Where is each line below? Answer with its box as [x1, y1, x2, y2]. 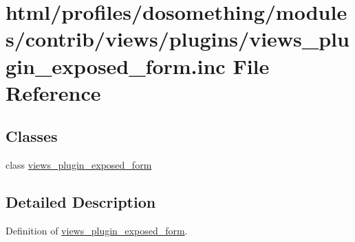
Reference [6, 78, 101, 106]
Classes [6, 125, 58, 147]
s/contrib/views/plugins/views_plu [6, 25, 349, 53]
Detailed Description [6, 191, 156, 213]
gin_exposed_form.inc [6, 51, 226, 80]
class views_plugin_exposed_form [6, 158, 152, 172]
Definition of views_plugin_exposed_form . [6, 223, 188, 237]
